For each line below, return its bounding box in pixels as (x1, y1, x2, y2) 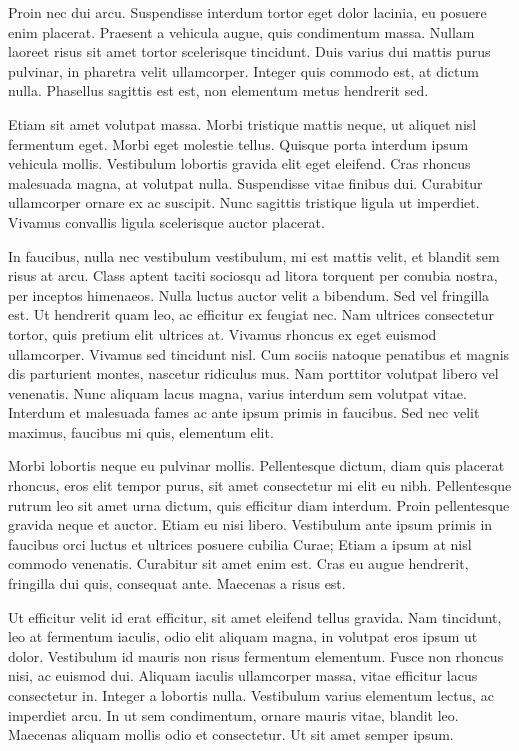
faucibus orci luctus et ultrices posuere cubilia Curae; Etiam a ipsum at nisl (8, 533, 472, 554)
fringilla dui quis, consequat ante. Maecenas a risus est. (8, 573, 346, 594)
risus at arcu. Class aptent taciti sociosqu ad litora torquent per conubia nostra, (8, 265, 498, 286)
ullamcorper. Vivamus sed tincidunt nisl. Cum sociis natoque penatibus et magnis (8, 343, 510, 364)
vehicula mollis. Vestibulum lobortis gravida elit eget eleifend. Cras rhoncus (8, 153, 471, 174)
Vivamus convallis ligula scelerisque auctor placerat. (8, 211, 325, 232)
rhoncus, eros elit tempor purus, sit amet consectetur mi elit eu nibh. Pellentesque (8, 475, 512, 496)
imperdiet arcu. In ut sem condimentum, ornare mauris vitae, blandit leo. (8, 704, 459, 725)
